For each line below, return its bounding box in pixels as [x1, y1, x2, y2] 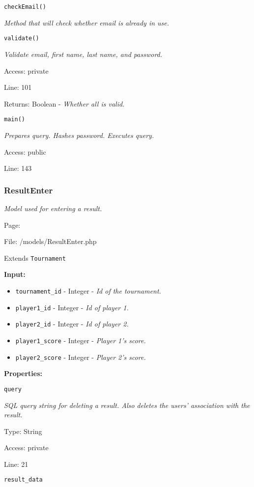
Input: [4, 269, 26, 279]
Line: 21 [4, 459, 28, 469]
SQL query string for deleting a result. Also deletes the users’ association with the [4, 400, 250, 410]
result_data [4, 476, 43, 484]
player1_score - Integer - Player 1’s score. [15, 335, 146, 345]
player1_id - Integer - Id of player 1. [15, 302, 129, 312]
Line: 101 [4, 82, 32, 92]
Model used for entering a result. [4, 203, 102, 213]
